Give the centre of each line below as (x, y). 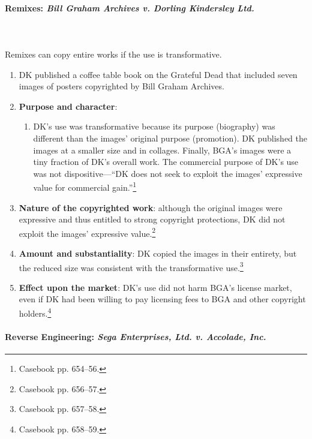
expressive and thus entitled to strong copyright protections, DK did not (152, 219)
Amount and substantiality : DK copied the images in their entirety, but (158, 253)
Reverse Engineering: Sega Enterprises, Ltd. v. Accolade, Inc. (136, 336)
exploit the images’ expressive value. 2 (87, 232)
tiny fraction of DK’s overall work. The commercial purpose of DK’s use (166, 162)
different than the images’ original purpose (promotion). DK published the (170, 138)
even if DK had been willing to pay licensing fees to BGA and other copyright (162, 299)
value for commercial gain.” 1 (85, 186)
